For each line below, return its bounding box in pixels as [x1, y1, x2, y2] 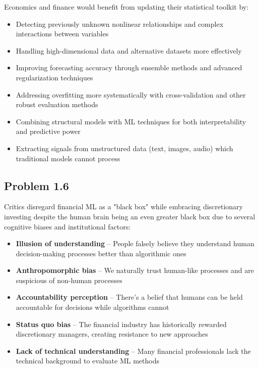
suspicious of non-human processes [16, 274, 122, 285]
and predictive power [16, 126, 81, 136]
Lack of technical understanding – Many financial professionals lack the [16, 345, 251, 356]
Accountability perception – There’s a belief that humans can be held [16, 292, 243, 302]
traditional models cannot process [16, 153, 120, 163]
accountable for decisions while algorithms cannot [16, 302, 169, 312]
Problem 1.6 [4, 177, 69, 193]
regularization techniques [16, 72, 93, 82]
